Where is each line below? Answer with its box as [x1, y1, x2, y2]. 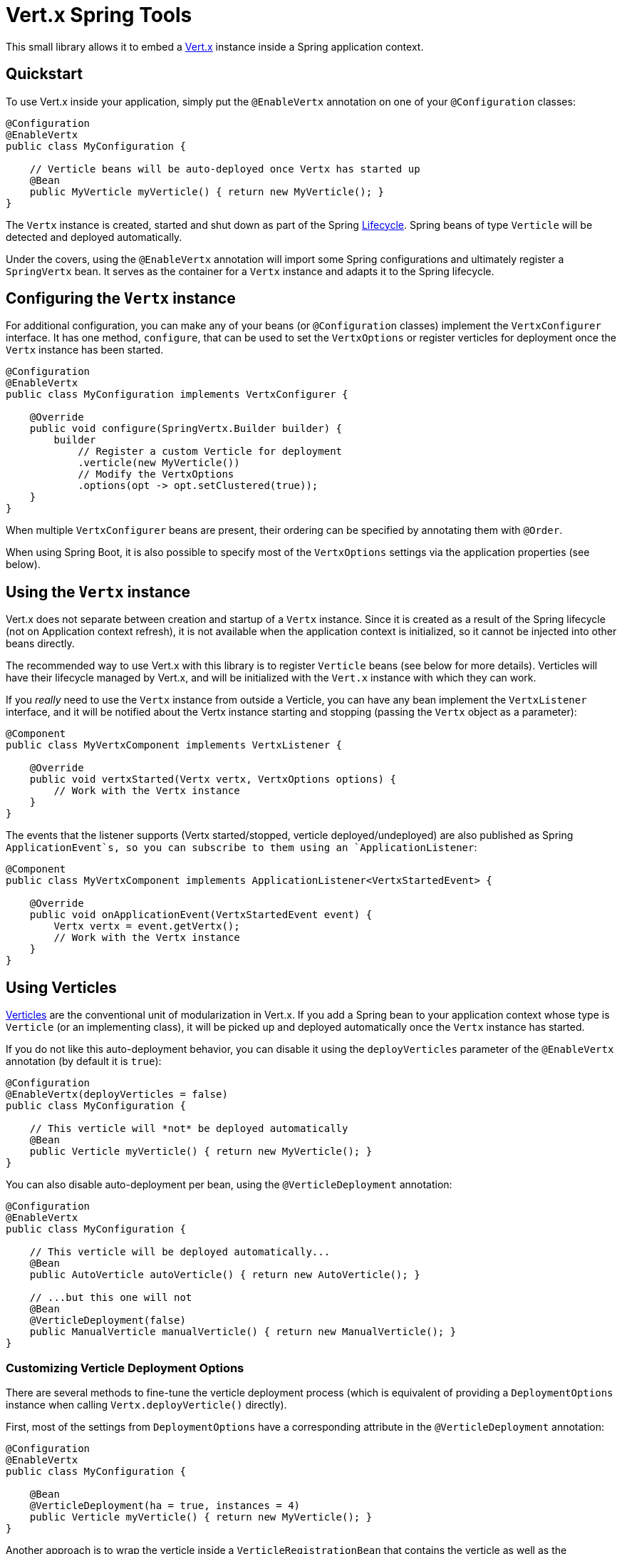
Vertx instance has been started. [6, 344, 164, 356]
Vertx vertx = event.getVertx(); [53, 920, 240, 932]
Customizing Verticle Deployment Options [6, 1360, 244, 1375]
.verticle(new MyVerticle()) [78, 457, 240, 469]
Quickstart [6, 65, 83, 83]
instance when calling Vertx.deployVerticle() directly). [6, 1398, 287, 1411]
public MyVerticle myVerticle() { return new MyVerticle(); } [29, 185, 385, 197]
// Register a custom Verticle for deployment [78, 446, 343, 458]
